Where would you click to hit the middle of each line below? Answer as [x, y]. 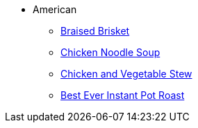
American [55, 9]
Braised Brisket [95, 31]
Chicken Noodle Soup [110, 52]
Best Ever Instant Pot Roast [123, 95]
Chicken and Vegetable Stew [126, 74]
